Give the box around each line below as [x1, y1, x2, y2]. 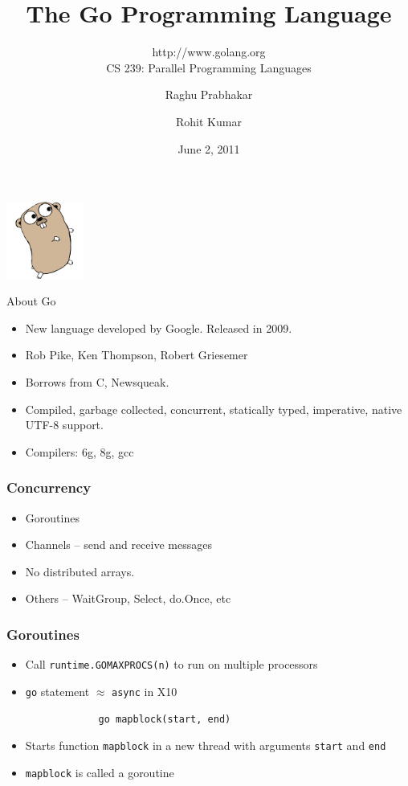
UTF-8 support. [25, 416, 104, 433]
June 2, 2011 [177, 140, 240, 157]
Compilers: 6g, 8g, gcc [25, 443, 134, 460]
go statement [25, 682, 90, 699]
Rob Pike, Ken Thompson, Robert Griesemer [25, 346, 248, 363]
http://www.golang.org [152, 43, 266, 60]
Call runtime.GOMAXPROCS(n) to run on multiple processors [25, 656, 318, 673]
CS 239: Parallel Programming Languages [106, 59, 312, 76]
